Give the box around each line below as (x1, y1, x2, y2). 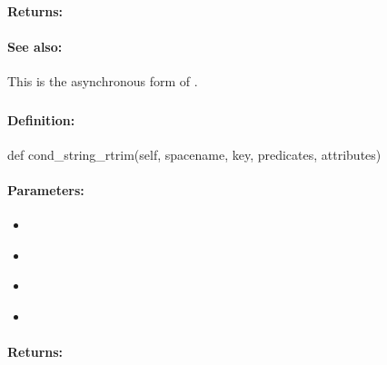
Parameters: (7, 180, 84, 199)
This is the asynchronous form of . (7, 71, 198, 90)
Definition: (7, 110, 75, 129)
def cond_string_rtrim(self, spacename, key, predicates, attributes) (7, 144, 382, 163)
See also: (7, 36, 63, 55)
